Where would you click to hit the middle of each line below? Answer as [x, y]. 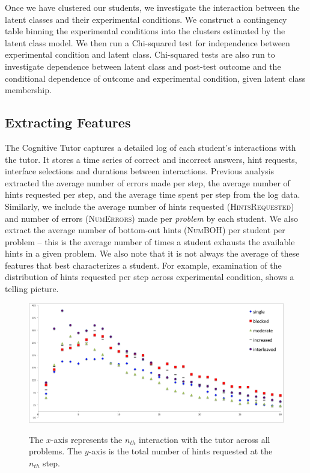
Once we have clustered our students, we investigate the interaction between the [152, 7]
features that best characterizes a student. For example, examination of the [143, 265]
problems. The [56, 451]
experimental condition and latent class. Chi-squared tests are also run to [140, 54]
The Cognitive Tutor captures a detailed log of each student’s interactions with [150, 147]
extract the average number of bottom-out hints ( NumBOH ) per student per [145, 230]
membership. [28, 90]
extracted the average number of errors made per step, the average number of [147, 182]
